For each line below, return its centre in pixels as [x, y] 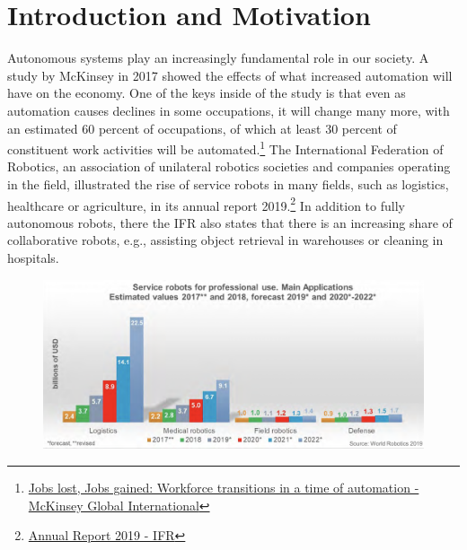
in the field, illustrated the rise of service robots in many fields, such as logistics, [228, 183]
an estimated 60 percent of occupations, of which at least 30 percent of [202, 128]
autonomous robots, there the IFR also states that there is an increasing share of [230, 222]
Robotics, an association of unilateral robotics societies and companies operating [229, 166]
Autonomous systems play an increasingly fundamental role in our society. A [218, 58]
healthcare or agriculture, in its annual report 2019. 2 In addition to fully [206, 204]
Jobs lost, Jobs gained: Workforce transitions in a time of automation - [224, 487]
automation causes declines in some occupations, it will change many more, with [229, 110]
